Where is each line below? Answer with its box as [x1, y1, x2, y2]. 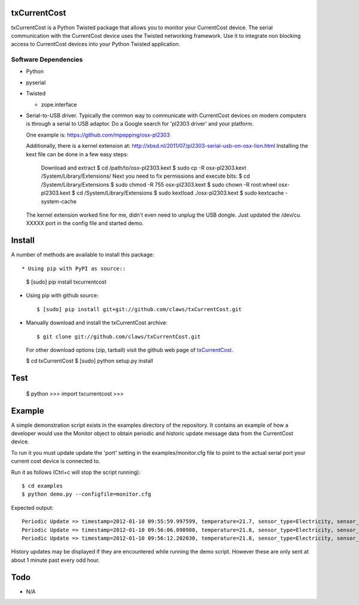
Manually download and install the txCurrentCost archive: [26, 319, 168, 326]
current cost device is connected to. [11, 458, 101, 465]
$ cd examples [22, 482, 63, 489]
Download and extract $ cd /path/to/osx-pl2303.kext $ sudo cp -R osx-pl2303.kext [41, 164, 247, 171]
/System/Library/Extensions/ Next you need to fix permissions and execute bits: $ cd [41, 172, 251, 180]
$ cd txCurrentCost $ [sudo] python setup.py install [26, 357, 154, 364]
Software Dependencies [11, 56, 83, 64]
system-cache [41, 197, 77, 205]
